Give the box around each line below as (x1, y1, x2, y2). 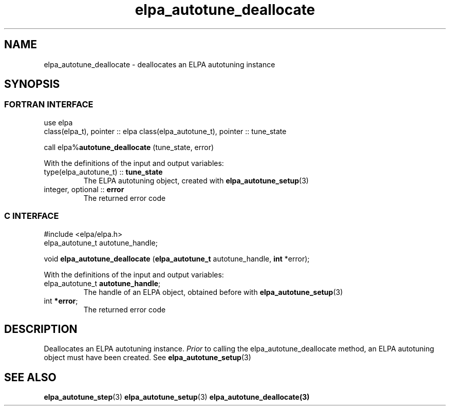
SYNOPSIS (4, 78, 60, 91)
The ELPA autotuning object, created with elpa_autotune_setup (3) (83, 176, 309, 185)
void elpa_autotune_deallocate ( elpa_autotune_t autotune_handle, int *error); (44, 254, 310, 263)
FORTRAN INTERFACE (4, 99, 93, 110)
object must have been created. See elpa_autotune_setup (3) (44, 353, 251, 362)
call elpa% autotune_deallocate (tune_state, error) (44, 142, 214, 152)
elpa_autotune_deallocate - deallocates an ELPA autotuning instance (44, 60, 275, 69)
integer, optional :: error (44, 184, 124, 194)
